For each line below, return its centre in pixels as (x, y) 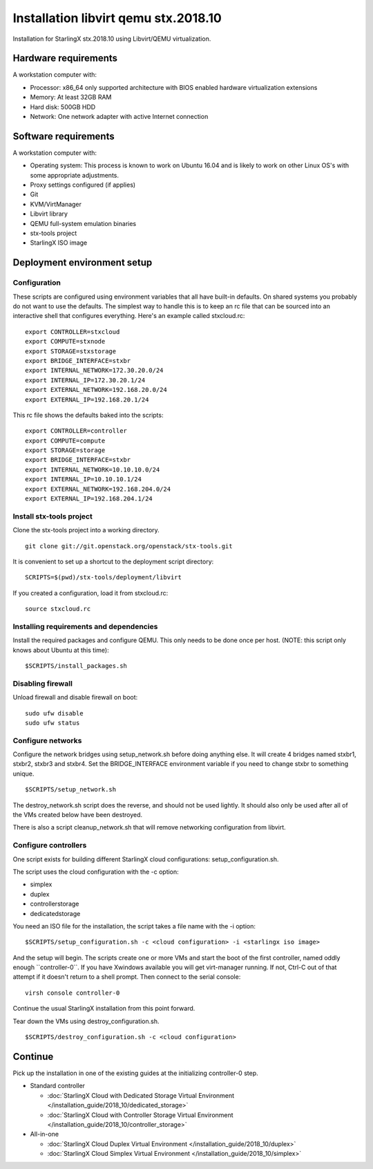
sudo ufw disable (54, 713)
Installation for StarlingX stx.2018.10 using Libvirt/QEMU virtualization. (112, 39)
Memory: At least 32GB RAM (71, 97)
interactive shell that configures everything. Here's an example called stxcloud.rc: (129, 316)
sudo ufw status (52, 723)
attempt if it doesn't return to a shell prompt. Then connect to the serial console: (127, 977)
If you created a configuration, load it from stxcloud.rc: (90, 593)
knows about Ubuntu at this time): (61, 650)
